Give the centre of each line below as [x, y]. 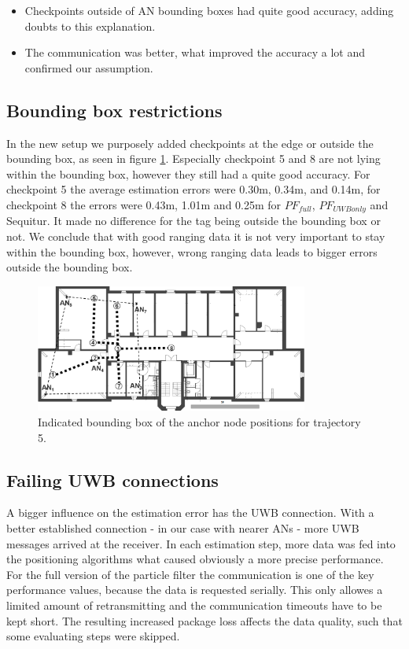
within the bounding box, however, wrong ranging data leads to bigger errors [192, 251]
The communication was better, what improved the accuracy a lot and [195, 52]
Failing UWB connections [112, 479]
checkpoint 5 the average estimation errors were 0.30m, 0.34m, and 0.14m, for [193, 189]
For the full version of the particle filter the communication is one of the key [190, 574]
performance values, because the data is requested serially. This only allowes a [195, 590]
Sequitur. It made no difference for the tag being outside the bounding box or [193, 221]
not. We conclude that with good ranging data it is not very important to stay [196, 236]
